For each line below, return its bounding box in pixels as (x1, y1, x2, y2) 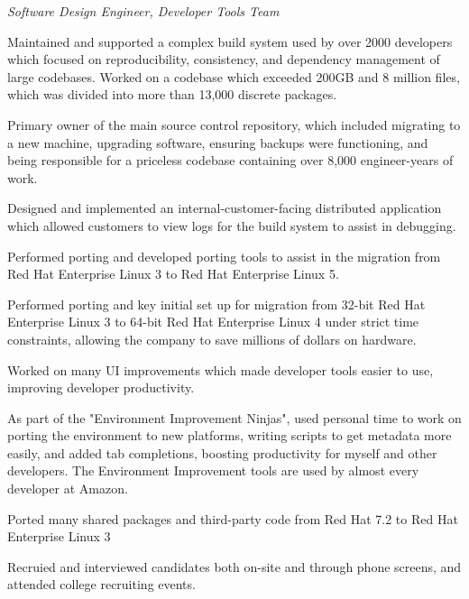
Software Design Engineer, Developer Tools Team (7, 2, 280, 20)
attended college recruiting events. (7, 575, 196, 594)
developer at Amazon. (7, 479, 128, 498)
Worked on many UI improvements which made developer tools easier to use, (7, 360, 434, 379)
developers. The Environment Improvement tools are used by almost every (7, 461, 419, 480)
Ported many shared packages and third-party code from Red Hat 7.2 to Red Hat (7, 509, 458, 528)
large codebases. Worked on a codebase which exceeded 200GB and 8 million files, (7, 67, 460, 86)
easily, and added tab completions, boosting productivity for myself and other (7, 443, 437, 462)
